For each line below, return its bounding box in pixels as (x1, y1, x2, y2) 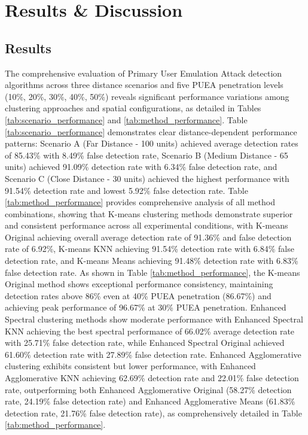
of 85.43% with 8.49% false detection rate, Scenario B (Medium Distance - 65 (5, 148, 288, 161)
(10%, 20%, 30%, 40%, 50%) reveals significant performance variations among (5, 90, 289, 102)
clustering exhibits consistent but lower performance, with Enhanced (5, 360, 256, 372)
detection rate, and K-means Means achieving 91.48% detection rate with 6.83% (5, 254, 298, 267)
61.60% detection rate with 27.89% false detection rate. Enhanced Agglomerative (5, 348, 301, 360)
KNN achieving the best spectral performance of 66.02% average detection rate (5, 324, 295, 337)
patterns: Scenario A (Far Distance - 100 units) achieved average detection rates (5, 137, 298, 150)
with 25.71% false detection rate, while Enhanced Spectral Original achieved (5, 336, 285, 349)
